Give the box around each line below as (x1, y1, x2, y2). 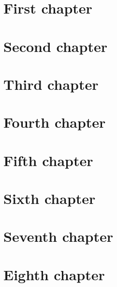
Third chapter (3, 74, 99, 94)
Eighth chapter (3, 264, 105, 284)
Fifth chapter (3, 150, 93, 170)
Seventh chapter (3, 226, 114, 246)
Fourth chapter (3, 112, 106, 132)
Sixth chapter (3, 188, 96, 208)
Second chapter (3, 36, 107, 56)
